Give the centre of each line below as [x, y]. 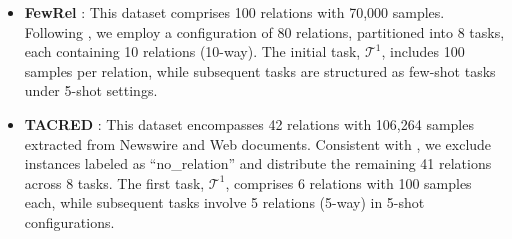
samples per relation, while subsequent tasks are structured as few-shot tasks [260, 70]
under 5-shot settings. [91, 90]
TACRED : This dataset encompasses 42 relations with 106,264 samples [249, 123]
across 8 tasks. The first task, [114, 182]
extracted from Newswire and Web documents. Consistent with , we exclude [258, 143]
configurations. [69, 221]
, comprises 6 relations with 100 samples [348, 182]
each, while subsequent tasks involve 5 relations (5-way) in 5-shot [224, 202]
